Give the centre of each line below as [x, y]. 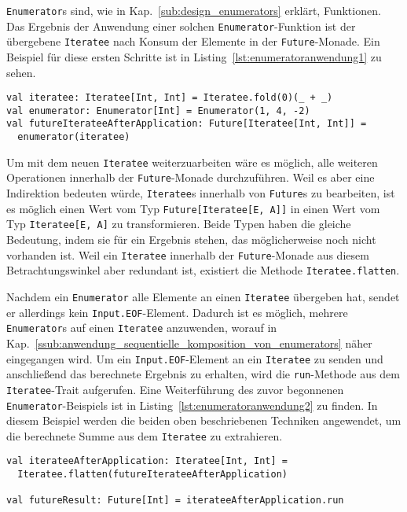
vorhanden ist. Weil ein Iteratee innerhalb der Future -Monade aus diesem [188, 254]
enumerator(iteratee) [74, 137]
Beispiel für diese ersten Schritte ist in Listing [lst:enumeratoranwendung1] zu [194, 56]
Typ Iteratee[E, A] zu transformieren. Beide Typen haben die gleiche [179, 224]
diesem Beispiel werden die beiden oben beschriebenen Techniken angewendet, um [204, 420]
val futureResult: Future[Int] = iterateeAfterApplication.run [175, 501]
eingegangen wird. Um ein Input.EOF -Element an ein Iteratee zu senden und [195, 358]
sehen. [21, 72]
